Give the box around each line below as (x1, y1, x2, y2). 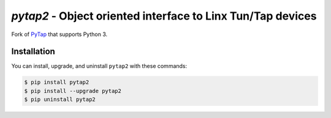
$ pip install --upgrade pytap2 (24, 87, 122, 94)
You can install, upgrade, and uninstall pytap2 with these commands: (11, 62, 188, 70)
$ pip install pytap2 (24, 79, 89, 86)
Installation (11, 46, 55, 57)
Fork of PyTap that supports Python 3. (11, 31, 108, 38)
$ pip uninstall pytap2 (24, 96, 96, 103)
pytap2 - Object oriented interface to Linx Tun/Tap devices (11, 9, 317, 23)
